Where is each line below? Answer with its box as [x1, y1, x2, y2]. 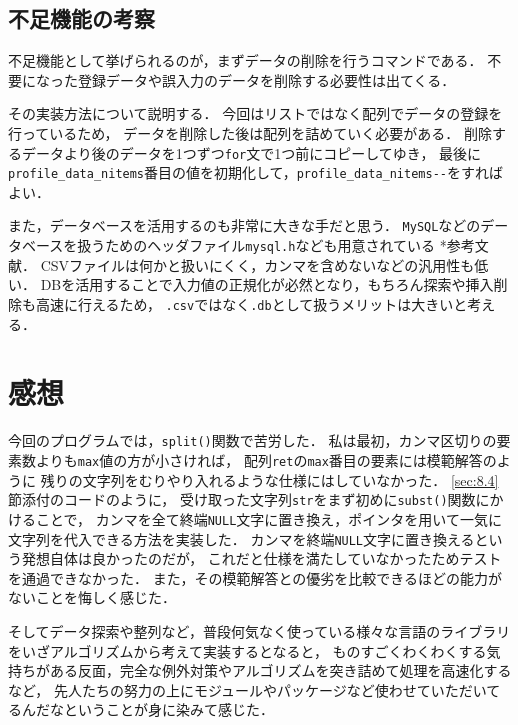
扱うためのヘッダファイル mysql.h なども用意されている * [77, 235, 447, 256]
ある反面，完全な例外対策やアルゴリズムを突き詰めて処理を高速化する [49, 660, 512, 681]
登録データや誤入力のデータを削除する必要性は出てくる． [77, 69, 456, 90]
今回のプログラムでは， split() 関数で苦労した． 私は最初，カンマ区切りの [8, 430, 497, 451]
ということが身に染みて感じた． [63, 699, 274, 720]
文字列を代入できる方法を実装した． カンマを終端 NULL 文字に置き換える [8, 528, 475, 549]
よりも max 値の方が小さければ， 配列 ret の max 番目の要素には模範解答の [35, 450, 497, 471]
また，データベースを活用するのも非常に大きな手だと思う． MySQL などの [8, 215, 481, 236]
